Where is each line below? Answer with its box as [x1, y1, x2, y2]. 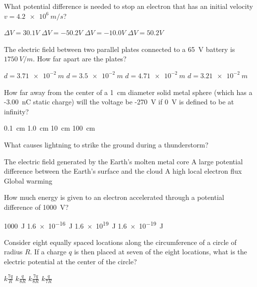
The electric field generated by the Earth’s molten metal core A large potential [4, 156, 243, 166]
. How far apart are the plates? [33, 53, 127, 64]
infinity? [4, 106, 29, 116]
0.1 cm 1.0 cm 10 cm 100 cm [4, 123, 95, 133]
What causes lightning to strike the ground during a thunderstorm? [4, 139, 209, 149]
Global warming [4, 175, 52, 186]
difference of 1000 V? [4, 201, 69, 212]
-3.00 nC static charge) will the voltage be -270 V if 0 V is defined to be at [4, 96, 234, 107]
